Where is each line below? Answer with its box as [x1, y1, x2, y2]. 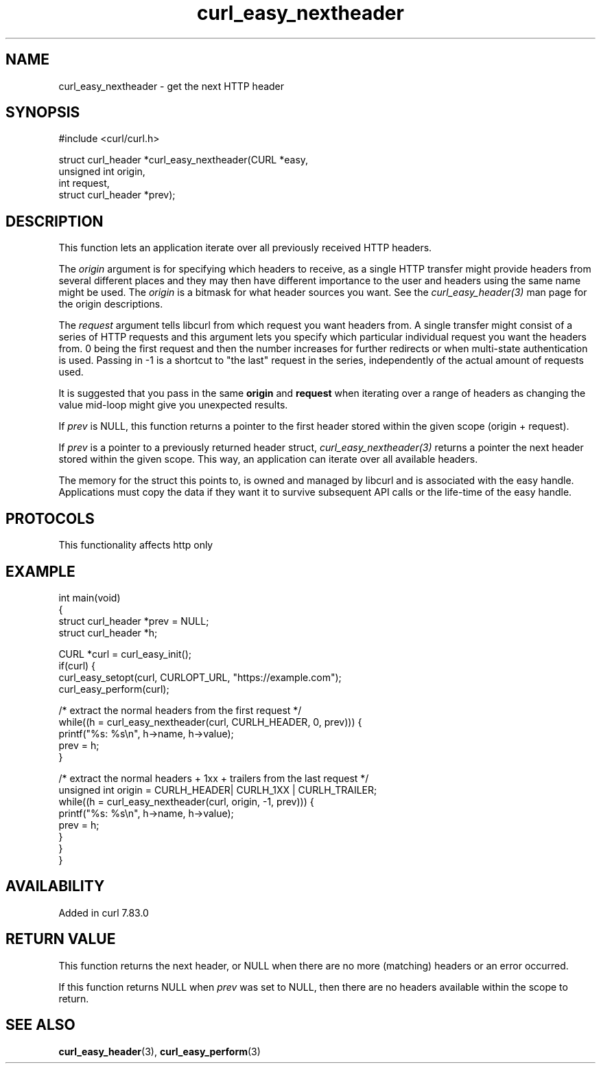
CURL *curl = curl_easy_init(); [58, 647, 191, 660]
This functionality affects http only [58, 539, 213, 551]
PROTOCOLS [5, 509, 95, 527]
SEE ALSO [5, 1016, 75, 1034]
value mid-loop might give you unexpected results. [58, 399, 288, 411]
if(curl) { [58, 659, 96, 671]
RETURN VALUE [5, 930, 116, 948]
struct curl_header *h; [58, 626, 158, 639]
